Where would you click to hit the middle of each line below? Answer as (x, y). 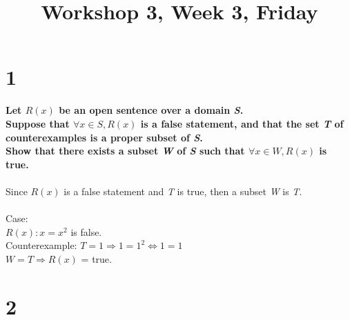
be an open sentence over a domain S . (151, 110)
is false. (86, 231)
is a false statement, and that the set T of (242, 123)
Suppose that (38, 123)
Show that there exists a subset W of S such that (125, 151)
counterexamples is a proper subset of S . (104, 137)
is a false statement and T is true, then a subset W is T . (183, 191)
